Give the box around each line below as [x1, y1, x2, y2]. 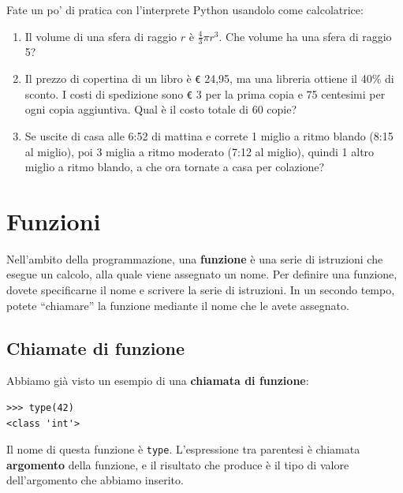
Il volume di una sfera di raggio [24, 28, 177, 44]
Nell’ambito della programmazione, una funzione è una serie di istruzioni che [6, 250, 383, 267]
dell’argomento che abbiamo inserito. [6, 472, 184, 488]
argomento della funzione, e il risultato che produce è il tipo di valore [6, 456, 349, 472]
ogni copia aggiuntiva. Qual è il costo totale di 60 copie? [24, 101, 297, 118]
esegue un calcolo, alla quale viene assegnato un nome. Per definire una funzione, [6, 266, 397, 282]
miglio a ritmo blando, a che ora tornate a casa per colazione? [24, 159, 325, 175]
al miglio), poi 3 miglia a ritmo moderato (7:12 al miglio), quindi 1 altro [24, 143, 375, 159]
